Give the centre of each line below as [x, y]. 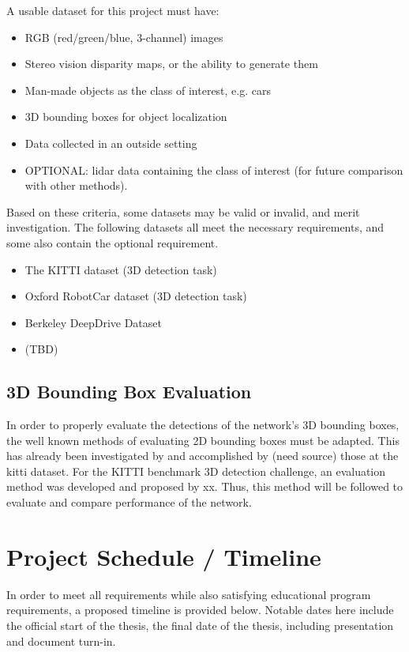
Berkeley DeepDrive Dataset [93, 322]
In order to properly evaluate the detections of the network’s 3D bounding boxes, [203, 425]
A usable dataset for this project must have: [113, 10]
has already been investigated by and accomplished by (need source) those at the [203, 456]
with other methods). [76, 185]
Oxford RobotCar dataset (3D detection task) [136, 296]
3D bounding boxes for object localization [126, 117]
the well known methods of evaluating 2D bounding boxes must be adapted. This [203, 440]
